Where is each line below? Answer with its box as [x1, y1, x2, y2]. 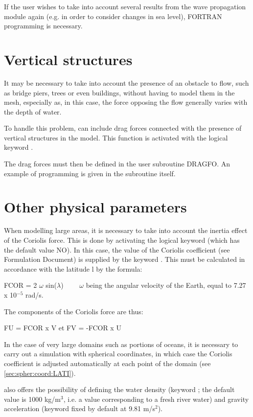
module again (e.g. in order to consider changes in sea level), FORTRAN [4, 11, 222, 21]
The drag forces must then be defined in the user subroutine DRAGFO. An [4, 159, 230, 169]
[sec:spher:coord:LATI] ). [4, 368, 76, 378]
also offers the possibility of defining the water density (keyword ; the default [4, 384, 235, 394]
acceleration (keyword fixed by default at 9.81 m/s [4, 403, 155, 414]
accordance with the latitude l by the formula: [4, 263, 142, 274]
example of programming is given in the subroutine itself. [4, 168, 176, 178]
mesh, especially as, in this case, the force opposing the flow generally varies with [4, 97, 248, 107]
